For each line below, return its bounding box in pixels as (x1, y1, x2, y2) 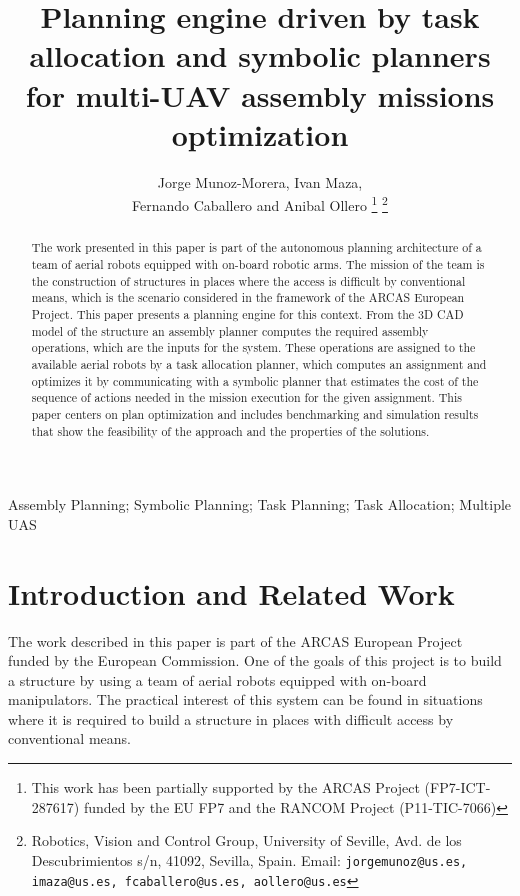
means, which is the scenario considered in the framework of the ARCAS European (31, 289, 465, 306)
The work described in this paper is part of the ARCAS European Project (8, 630, 463, 651)
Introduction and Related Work (8, 572, 455, 613)
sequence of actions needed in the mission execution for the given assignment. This (31, 389, 462, 406)
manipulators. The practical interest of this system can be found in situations (8, 689, 483, 710)
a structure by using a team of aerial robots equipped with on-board (8, 669, 427, 690)
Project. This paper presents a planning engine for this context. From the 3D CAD (31, 305, 464, 322)
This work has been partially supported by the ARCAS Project (31, 777, 420, 798)
